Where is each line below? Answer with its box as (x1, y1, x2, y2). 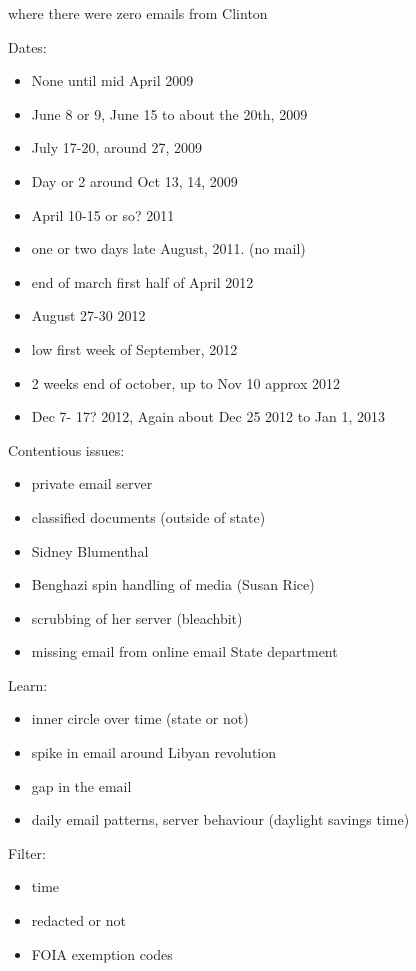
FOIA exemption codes (31, 943, 173, 964)
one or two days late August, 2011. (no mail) (31, 238, 306, 259)
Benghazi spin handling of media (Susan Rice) (31, 574, 315, 595)
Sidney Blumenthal (31, 540, 149, 561)
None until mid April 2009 (31, 70, 194, 91)
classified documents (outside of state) (31, 506, 266, 527)
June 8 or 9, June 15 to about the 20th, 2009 (31, 103, 308, 124)
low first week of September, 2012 (31, 338, 238, 359)
